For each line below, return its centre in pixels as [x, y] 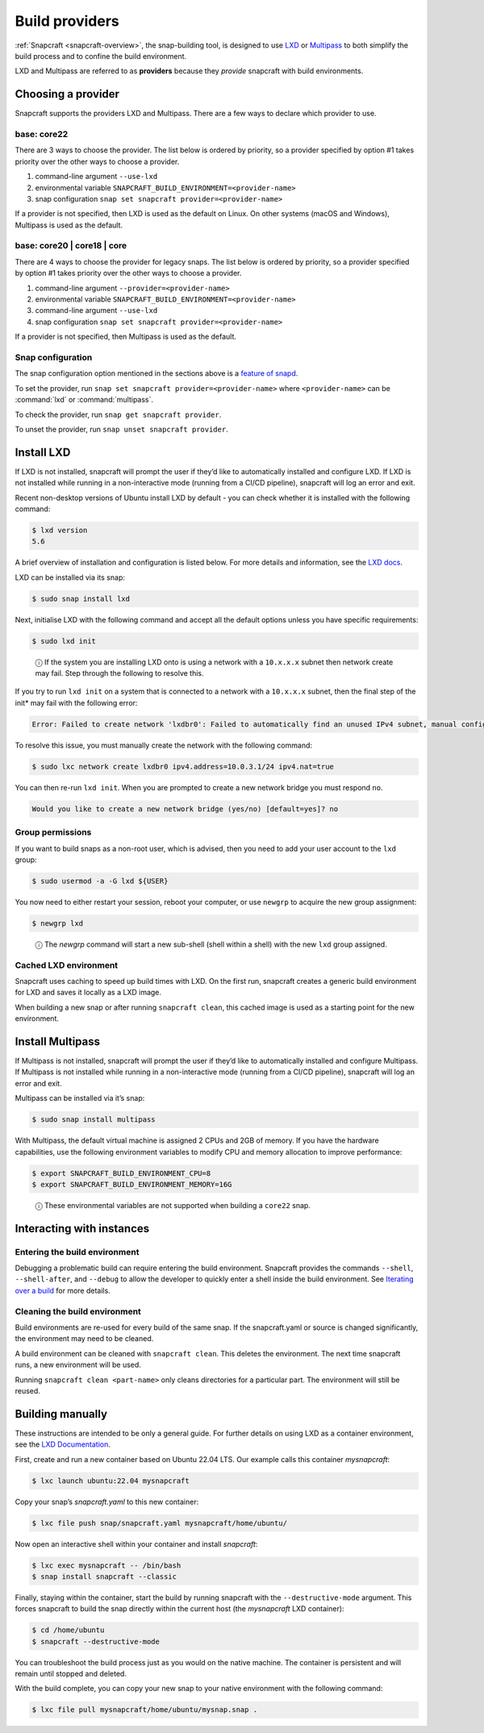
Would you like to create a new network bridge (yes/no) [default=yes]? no [185, 809]
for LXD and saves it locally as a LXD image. [88, 993]
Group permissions [53, 832]
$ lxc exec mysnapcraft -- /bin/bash [106, 1565]
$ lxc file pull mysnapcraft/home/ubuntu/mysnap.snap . [145, 1710]
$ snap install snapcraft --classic [104, 1576]
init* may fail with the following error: [76, 702]
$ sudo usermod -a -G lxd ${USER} [100, 881]
